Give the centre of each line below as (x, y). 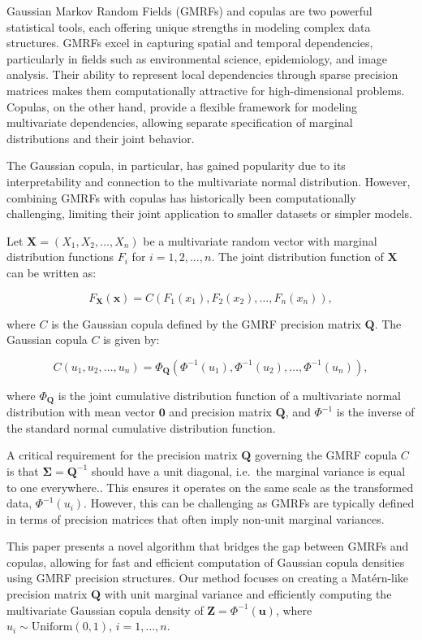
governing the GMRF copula (326, 455)
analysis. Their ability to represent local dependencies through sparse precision (202, 74)
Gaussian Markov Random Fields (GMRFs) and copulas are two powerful (189, 11)
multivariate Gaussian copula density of (105, 610)
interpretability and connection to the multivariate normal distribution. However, (209, 181)
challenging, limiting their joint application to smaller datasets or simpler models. (209, 213)
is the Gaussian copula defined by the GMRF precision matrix (206, 323)
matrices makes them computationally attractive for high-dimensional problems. (206, 90)
